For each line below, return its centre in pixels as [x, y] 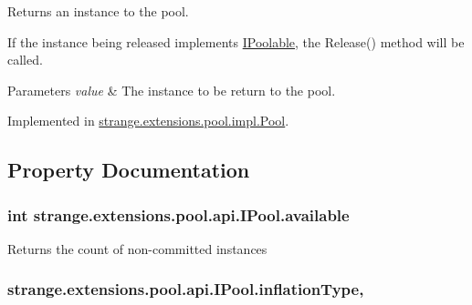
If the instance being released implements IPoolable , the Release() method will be [236, 41]
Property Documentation [129, 170]
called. [25, 60]
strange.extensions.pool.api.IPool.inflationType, [186, 289]
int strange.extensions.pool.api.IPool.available [178, 214]
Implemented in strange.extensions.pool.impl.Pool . [148, 121]
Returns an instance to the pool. [98, 11]
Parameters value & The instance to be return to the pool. [172, 90]
